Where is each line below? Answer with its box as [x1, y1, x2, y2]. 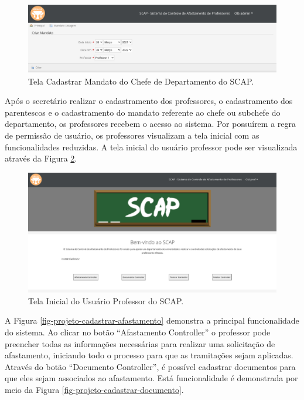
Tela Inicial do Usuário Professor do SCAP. [28, 294, 184, 307]
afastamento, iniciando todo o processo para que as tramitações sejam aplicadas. [5, 349, 293, 361]
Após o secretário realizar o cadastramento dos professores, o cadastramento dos [5, 95, 293, 107]
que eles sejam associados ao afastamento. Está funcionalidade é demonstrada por [5, 372, 298, 384]
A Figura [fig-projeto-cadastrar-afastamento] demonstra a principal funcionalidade [5, 314, 299, 327]
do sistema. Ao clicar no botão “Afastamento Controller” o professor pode [5, 326, 271, 338]
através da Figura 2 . [5, 152, 77, 164]
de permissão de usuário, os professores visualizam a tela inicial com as [5, 129, 259, 141]
